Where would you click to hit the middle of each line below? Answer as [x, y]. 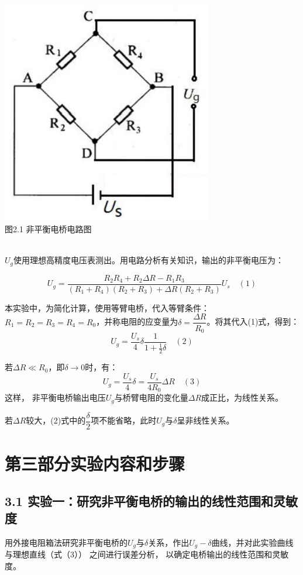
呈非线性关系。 [206, 420]
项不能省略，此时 [124, 420]
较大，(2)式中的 [56, 420]
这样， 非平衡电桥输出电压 [55, 397]
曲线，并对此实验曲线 [252, 542]
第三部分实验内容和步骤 [95, 464]
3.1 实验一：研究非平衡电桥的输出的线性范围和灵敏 [151, 500]
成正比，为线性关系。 [242, 397]
